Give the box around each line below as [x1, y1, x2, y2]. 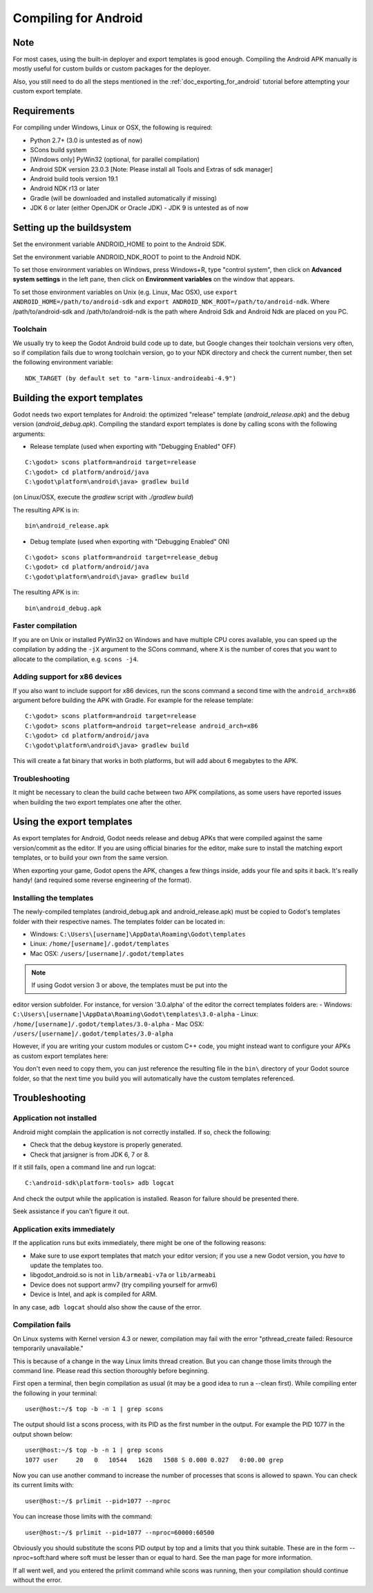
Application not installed [12, 1114, 97, 1123]
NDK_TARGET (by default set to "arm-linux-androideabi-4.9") [25, 374, 236, 382]
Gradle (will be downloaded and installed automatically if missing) [30, 194, 218, 202]
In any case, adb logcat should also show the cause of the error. [12, 1302, 202, 1311]
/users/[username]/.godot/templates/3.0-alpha [12, 1030, 173, 1038]
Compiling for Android [12, 10, 143, 26]
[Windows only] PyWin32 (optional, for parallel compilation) [30, 156, 200, 164]
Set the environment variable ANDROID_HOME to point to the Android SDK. [12, 240, 227, 248]
